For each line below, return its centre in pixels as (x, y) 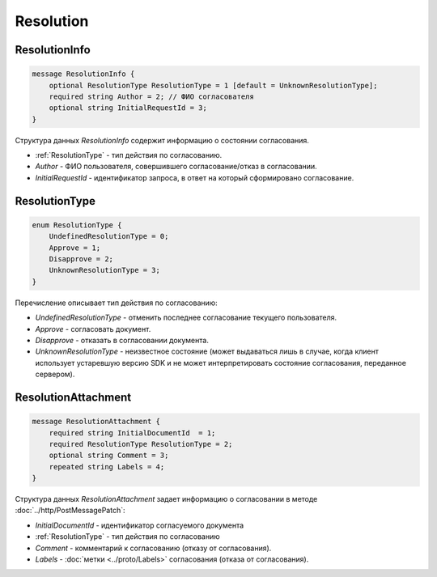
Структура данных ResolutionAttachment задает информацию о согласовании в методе (166, 499)
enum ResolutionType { (77, 225)
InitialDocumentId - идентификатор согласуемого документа (140, 525)
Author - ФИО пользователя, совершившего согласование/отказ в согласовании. (176, 167)
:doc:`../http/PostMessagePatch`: (70, 511)
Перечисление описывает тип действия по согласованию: (116, 303)
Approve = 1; (75, 248)
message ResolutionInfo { (83, 74)
